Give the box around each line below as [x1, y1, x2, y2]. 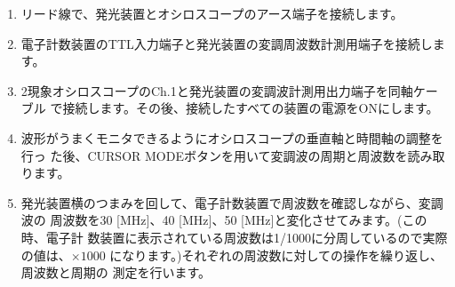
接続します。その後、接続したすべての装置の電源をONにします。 [62, 99, 439, 117]
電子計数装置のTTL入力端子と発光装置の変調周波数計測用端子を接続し [20, 34, 433, 52]
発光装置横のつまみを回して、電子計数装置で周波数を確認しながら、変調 [20, 193, 443, 211]
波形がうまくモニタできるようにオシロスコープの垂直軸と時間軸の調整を [20, 128, 443, 147]
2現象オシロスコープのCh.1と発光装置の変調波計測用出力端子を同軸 [20, 81, 413, 100]
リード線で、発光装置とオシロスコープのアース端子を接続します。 [20, 4, 403, 22]
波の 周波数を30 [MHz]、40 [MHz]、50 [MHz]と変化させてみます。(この [20, 211, 427, 229]
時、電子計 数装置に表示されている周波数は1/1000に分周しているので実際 [20, 227, 448, 246]
